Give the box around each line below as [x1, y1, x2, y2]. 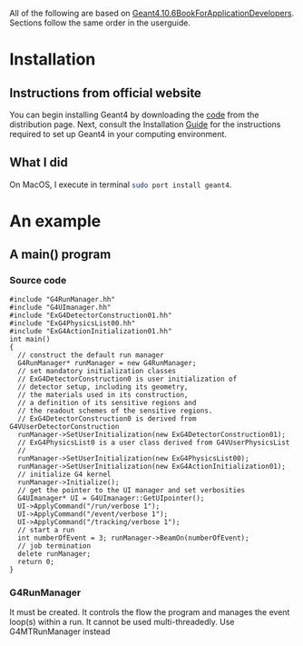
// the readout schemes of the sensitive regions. [17, 406, 213, 415]
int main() [9, 334, 51, 343]
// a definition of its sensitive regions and [17, 398, 197, 407]
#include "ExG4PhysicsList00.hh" [9, 318, 136, 328]
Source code [9, 274, 67, 287]
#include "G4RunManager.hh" [9, 294, 116, 303]
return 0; [17, 557, 54, 566]
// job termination [17, 541, 92, 551]
